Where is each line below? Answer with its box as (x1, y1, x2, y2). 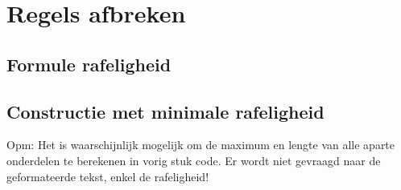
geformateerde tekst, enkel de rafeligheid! (6, 168, 209, 184)
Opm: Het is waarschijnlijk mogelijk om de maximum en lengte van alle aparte (6, 136, 395, 153)
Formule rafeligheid (6, 51, 172, 76)
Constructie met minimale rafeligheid (6, 99, 325, 123)
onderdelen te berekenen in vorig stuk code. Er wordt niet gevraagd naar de (6, 152, 381, 168)
